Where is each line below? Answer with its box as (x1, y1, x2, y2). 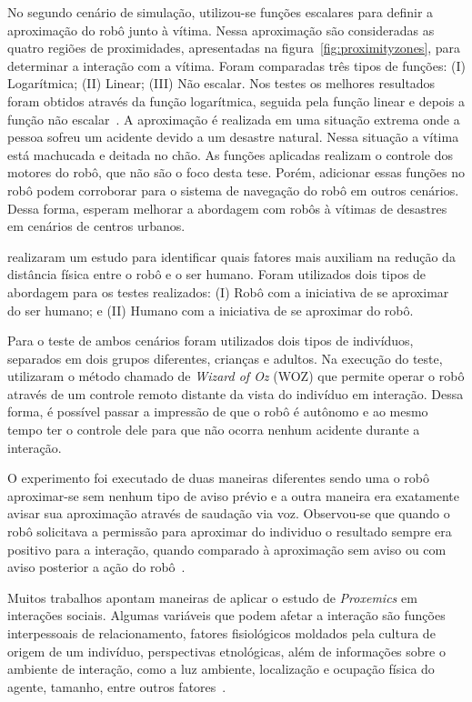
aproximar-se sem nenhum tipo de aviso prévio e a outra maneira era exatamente (7, 486, 460, 505)
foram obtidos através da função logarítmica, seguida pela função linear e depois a (7, 91, 465, 110)
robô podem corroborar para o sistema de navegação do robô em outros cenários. (7, 180, 459, 199)
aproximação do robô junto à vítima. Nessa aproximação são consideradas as (7, 20, 435, 39)
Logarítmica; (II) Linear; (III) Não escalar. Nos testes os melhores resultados (7, 74, 436, 93)
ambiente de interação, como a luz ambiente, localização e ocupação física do (7, 659, 435, 678)
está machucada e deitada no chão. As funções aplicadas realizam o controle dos (7, 145, 454, 164)
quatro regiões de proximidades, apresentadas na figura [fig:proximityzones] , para (7, 38, 461, 57)
